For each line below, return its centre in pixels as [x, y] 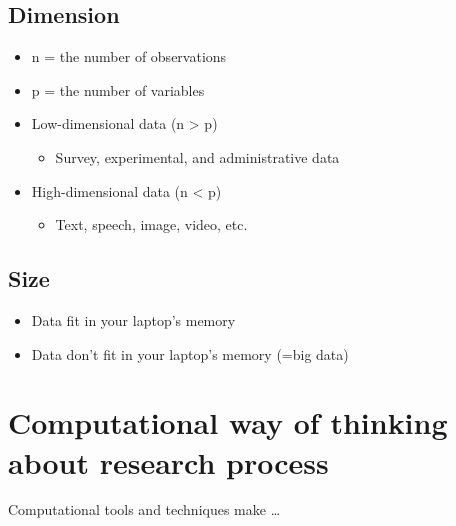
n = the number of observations [129, 56]
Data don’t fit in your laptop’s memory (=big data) [190, 353]
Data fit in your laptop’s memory [133, 319]
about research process [168, 461]
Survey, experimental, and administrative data [197, 156]
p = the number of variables [118, 89]
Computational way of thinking [228, 422]
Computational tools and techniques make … [144, 509]
